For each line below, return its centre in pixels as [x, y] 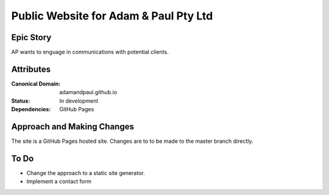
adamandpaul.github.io [88, 92]
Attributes [31, 69]
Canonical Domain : [36, 84]
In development [79, 101]
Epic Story [31, 37]
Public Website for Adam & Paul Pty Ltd [112, 16]
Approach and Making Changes [73, 127]
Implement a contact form [59, 182]
